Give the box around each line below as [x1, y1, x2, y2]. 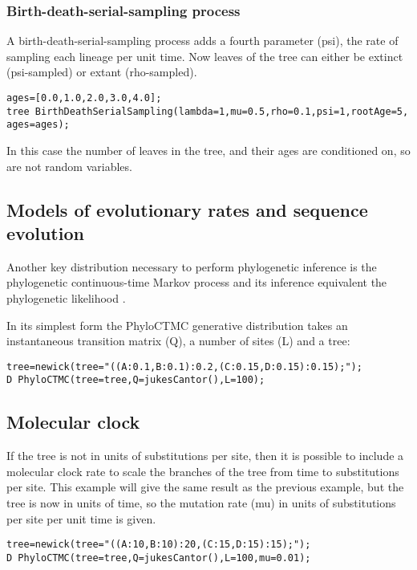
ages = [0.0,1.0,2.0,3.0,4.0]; [6, 92, 162, 104]
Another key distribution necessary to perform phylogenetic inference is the [6, 258, 377, 275]
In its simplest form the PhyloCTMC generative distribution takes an [6, 316, 348, 333]
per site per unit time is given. [6, 510, 156, 527]
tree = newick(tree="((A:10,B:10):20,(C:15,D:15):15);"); [6, 539, 311, 551]
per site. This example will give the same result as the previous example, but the [6, 478, 404, 495]
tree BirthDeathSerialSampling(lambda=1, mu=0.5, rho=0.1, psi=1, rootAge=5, [6, 105, 409, 117]
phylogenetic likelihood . [6, 289, 126, 306]
